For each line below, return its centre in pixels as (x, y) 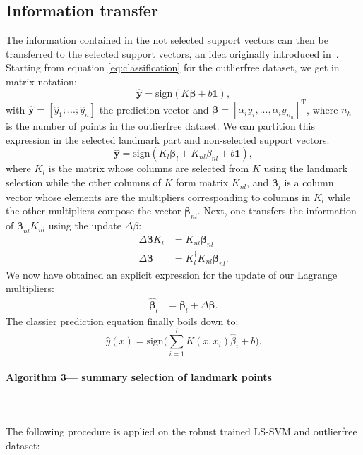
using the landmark (306, 168)
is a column (309, 182)
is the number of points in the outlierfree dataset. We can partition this (160, 126)
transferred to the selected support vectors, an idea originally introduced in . (172, 53)
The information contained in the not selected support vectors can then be (167, 40)
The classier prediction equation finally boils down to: (122, 321)
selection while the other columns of (83, 182)
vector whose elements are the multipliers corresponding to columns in (158, 196)
